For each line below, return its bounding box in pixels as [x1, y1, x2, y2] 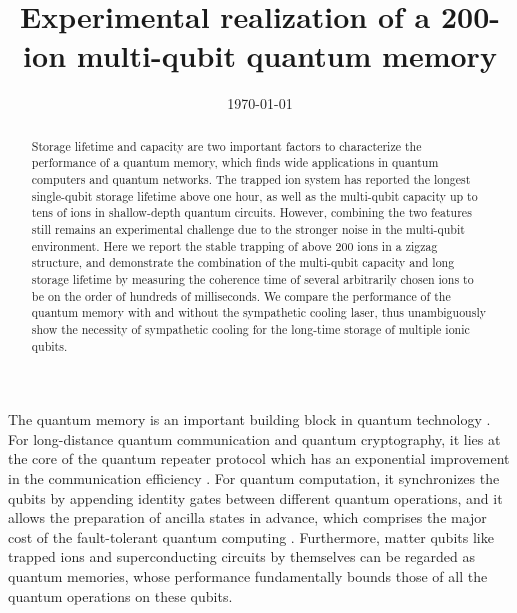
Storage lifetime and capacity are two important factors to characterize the [31, 137, 422, 154]
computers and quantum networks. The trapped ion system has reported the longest [31, 171, 471, 188]
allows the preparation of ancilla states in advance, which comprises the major [8, 507, 487, 528]
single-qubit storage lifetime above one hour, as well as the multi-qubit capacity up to [31, 187, 478, 204]
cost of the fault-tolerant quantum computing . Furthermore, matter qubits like [8, 526, 494, 547]
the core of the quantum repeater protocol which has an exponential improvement [8, 448, 510, 469]
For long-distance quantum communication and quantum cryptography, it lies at [8, 428, 501, 449]
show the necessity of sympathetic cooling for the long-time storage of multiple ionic [31, 320, 470, 337]
